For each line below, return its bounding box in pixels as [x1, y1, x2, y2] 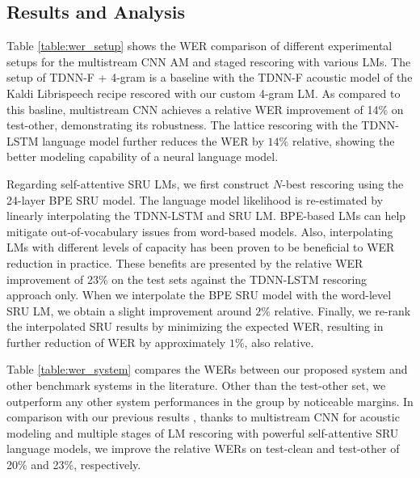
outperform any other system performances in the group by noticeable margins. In [6, 392, 414, 409]
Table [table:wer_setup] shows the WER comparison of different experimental [6, 37, 393, 54]
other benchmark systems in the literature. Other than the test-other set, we [6, 377, 386, 394]
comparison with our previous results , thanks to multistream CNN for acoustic [6, 408, 400, 425]
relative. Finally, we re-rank [274, 302, 411, 319]
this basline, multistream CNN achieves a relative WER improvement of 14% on [6, 100, 404, 117]
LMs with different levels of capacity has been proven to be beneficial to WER [6, 239, 395, 256]
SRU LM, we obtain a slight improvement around [6, 302, 252, 319]
